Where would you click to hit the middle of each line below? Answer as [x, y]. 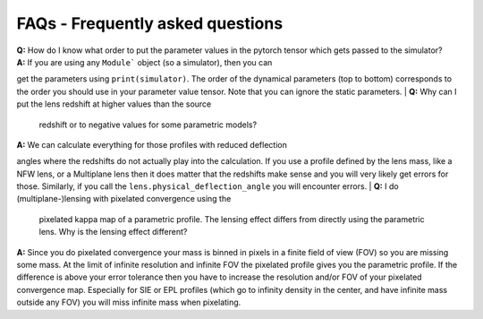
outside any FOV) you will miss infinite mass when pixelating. [129, 302]
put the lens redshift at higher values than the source [114, 104]
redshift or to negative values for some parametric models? [148, 125]
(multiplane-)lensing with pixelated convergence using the [124, 199]
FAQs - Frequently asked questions [150, 23]
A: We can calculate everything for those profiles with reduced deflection [152, 144]
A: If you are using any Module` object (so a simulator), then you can [144, 62]
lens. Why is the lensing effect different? [113, 232]
